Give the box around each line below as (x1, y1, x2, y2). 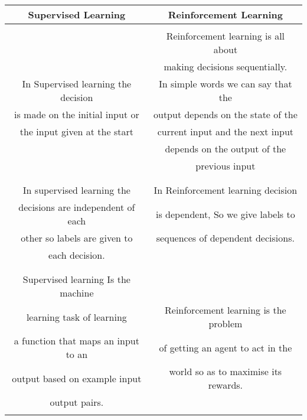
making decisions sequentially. (164, 60, 288, 73)
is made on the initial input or (14, 108, 139, 121)
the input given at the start (19, 125, 133, 138)
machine (60, 286, 94, 299)
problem (208, 317, 243, 330)
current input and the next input (157, 125, 294, 138)
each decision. (48, 248, 105, 262)
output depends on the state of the (153, 108, 298, 121)
